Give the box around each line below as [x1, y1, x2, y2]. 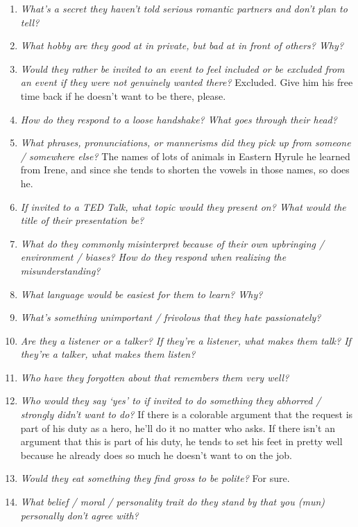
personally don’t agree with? [20, 508, 139, 522]
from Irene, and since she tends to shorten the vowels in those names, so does [20, 162, 350, 177]
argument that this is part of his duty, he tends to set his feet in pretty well [20, 434, 343, 449]
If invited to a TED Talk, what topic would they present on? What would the [20, 199, 346, 214]
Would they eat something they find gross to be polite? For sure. [20, 471, 290, 485]
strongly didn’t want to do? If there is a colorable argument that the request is [20, 407, 353, 422]
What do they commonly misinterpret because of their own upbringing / [20, 236, 325, 250]
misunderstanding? [20, 263, 101, 277]
